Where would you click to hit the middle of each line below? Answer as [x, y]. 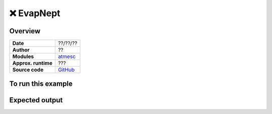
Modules [23, 56]
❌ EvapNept [35, 13]
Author [21, 50]
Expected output [36, 100]
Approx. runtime [32, 63]
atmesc [67, 56]
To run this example [41, 84]
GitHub [66, 70]
